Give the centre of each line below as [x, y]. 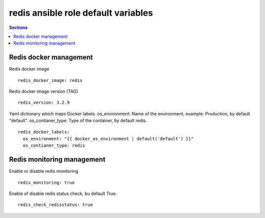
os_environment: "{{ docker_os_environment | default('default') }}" [108, 138]
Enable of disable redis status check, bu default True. [63, 193]
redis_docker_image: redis [50, 80]
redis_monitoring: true [46, 182]
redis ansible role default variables [81, 13]
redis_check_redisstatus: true [55, 205]
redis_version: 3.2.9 [44, 103]
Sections [18, 27]
